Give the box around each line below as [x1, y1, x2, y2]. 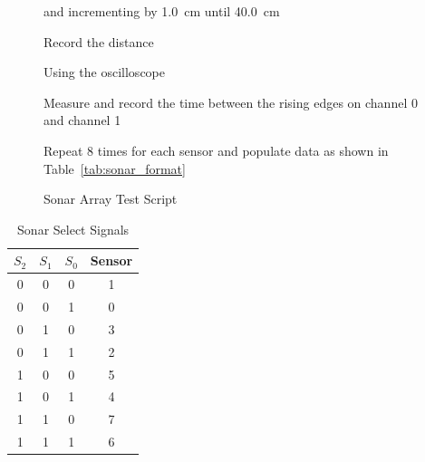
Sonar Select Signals [17, 219, 130, 238]
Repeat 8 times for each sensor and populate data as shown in [43, 140, 389, 159]
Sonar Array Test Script [43, 189, 178, 208]
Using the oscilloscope [43, 63, 165, 82]
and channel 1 [43, 111, 121, 130]
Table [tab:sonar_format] [43, 159, 186, 178]
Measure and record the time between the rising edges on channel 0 [43, 92, 418, 111]
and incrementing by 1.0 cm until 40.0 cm [43, 2, 280, 20]
